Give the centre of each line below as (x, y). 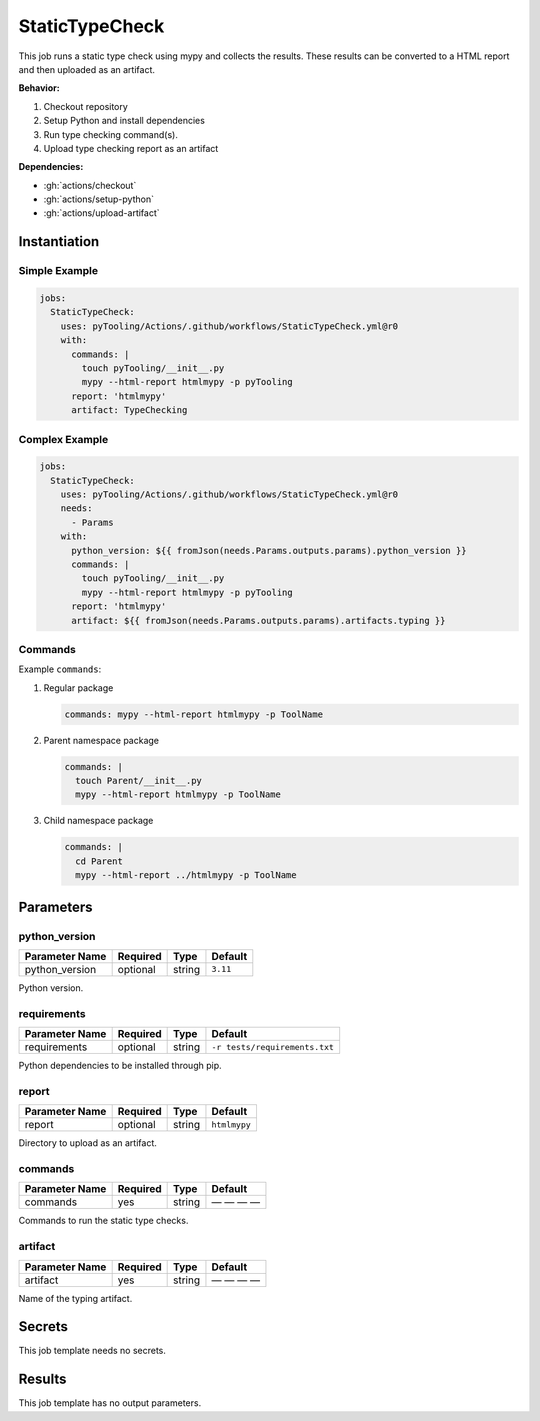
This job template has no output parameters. (110, 1403)
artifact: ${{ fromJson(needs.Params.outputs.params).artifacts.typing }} (258, 620)
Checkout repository (86, 106)
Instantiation (59, 241)
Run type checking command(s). (111, 134)
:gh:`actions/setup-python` (99, 199)
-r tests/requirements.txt (273, 1046)
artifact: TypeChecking (129, 410)
